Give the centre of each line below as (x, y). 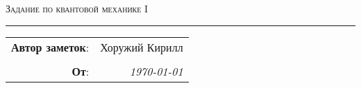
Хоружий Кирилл (142, 47)
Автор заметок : (50, 47)
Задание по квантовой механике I (77, 8)
